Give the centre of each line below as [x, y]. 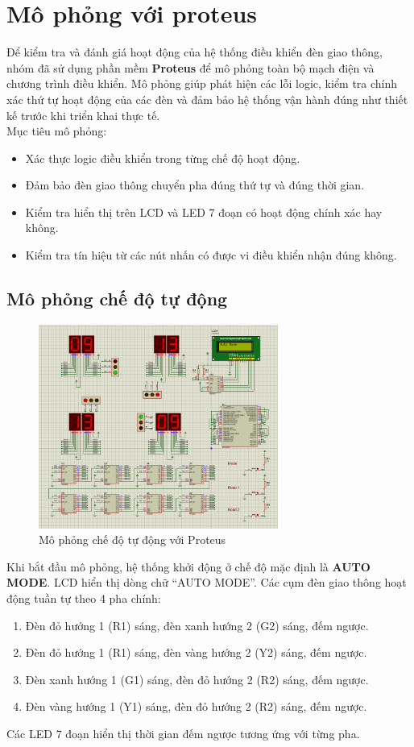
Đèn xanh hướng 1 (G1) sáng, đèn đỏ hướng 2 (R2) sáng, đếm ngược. [197, 679]
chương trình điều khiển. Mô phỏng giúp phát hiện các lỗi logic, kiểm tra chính [202, 83]
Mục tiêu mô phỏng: [57, 131]
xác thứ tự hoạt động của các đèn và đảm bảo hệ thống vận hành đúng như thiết [207, 99]
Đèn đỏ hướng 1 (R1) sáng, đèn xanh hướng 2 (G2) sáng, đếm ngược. [197, 625]
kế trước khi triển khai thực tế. [83, 115]
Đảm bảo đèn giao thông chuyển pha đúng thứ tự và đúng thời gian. [195, 185]
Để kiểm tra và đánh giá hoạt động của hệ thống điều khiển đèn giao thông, [195, 52]
